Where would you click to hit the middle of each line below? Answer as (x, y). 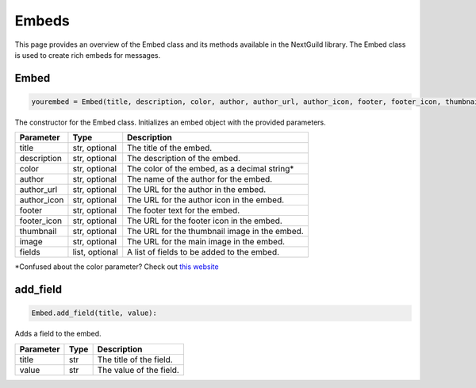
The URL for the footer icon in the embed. (205, 221)
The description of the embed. (184, 159)
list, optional (95, 252)
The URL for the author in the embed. (197, 190)
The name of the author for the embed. (200, 179)
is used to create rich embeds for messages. (88, 55)
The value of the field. (138, 370)
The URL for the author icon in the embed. (206, 200)
